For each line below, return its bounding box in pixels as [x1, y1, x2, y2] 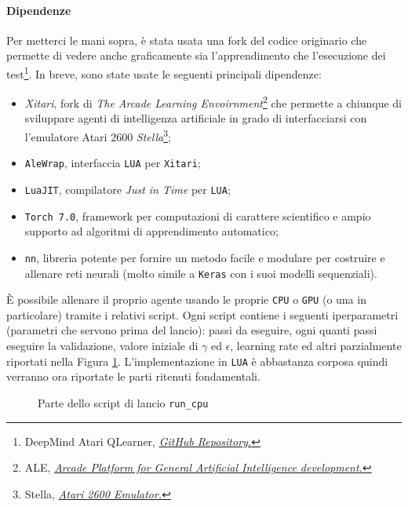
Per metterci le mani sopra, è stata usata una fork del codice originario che [6, 31, 367, 48]
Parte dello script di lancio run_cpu [38, 394, 209, 410]
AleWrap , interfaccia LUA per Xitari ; [24, 155, 201, 171]
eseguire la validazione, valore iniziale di [6, 337, 199, 354]
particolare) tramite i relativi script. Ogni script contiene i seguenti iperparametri [6, 306, 399, 323]
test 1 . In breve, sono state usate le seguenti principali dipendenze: [6, 63, 322, 82]
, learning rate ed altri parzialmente [230, 337, 402, 354]
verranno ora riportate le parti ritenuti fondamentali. [6, 368, 260, 385]
